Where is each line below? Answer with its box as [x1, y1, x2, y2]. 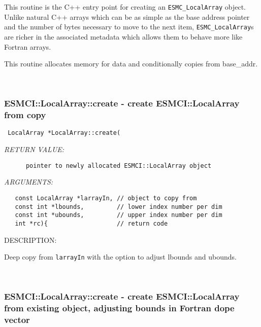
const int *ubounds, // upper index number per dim [15, 211, 222, 219]
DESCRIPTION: [4, 234, 57, 245]
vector [4, 313, 30, 326]
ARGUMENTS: [4, 176, 53, 187]
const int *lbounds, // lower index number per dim [15, 203, 222, 210]
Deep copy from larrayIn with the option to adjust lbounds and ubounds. [4, 251, 237, 262]
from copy [4, 108, 46, 121]
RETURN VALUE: [4, 144, 64, 155]
